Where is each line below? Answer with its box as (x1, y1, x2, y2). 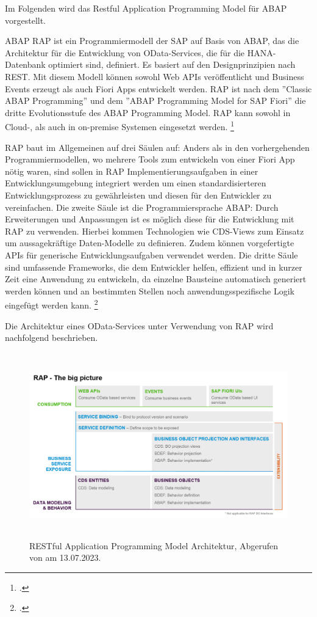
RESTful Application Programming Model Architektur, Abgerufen (29, 539, 279, 552)
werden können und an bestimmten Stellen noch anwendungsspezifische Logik (5, 284, 294, 297)
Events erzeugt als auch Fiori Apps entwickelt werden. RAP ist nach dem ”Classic (5, 82, 312, 95)
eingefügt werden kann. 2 (5, 297, 98, 311)
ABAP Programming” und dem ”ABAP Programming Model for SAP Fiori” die (5, 94, 306, 107)
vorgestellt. (5, 13, 46, 26)
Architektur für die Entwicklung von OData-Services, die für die (5, 46, 245, 59)
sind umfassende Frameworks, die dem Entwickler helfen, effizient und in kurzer (5, 260, 302, 273)
